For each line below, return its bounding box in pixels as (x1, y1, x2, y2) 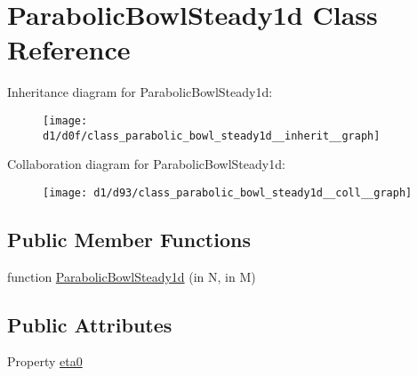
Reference (7, 31, 131, 68)
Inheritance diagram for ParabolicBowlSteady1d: (7, 83, 273, 101)
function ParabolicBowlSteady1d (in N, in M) (7, 267, 256, 285)
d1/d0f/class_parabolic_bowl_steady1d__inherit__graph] (43, 129, 381, 142)
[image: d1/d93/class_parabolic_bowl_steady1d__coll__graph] (43, 186, 413, 199)
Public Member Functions (7, 225, 251, 252)
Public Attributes (7, 310, 172, 338)
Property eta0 (7, 352, 83, 371)
